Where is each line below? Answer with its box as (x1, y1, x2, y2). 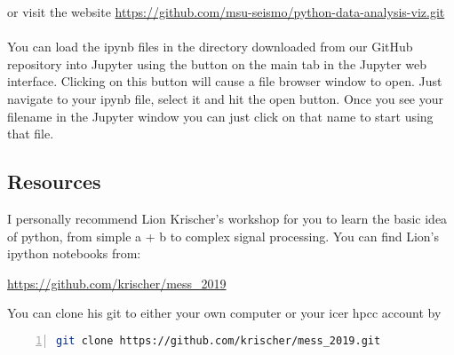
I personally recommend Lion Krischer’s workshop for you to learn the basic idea (7, 209, 448, 227)
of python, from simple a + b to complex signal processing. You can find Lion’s (7, 226, 440, 245)
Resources (7, 168, 101, 195)
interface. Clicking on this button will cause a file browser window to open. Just (7, 72, 442, 91)
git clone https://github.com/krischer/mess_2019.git (56, 334, 381, 347)
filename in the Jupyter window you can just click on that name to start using (7, 106, 434, 125)
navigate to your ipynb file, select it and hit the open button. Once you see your (7, 89, 444, 107)
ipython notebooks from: (7, 244, 141, 263)
